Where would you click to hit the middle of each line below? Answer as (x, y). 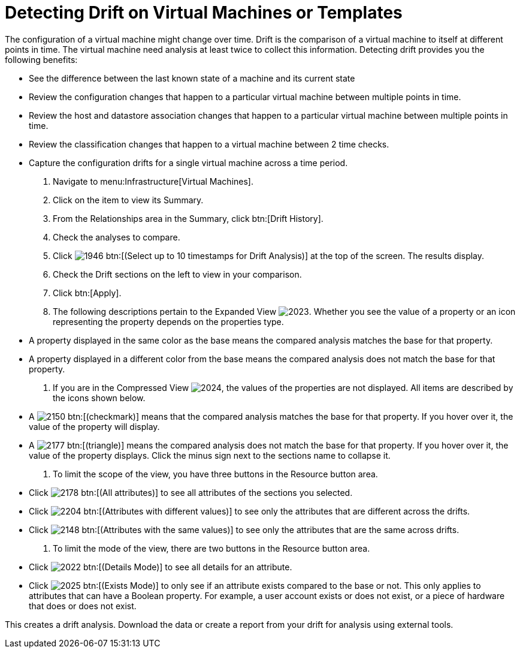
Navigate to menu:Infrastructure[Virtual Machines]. (153, 181)
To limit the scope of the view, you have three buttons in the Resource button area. (215, 474)
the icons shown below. (99, 398)
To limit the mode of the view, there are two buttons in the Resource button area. (211, 548)
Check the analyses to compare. (117, 237)
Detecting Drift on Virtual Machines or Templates (204, 13)
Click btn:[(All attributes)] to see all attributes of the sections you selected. (191, 492)
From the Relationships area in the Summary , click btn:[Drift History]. (188, 218)
